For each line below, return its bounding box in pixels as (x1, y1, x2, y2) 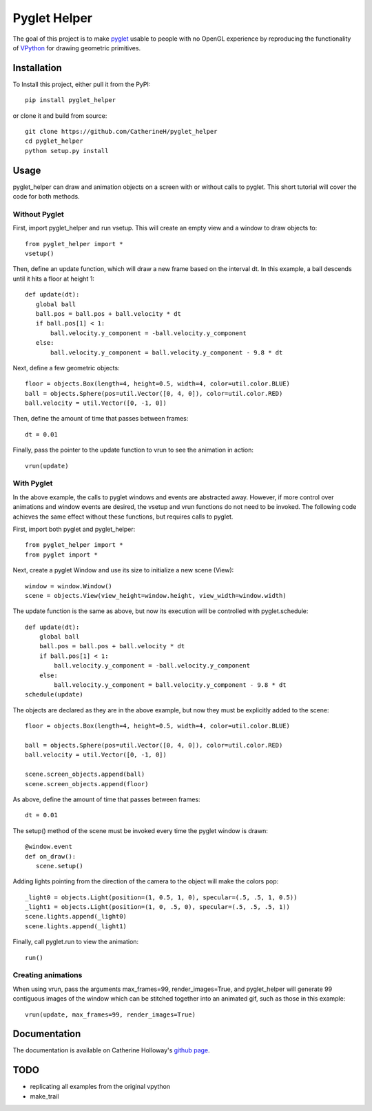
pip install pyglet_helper (25, 97, 116, 104)
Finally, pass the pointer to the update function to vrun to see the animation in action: (12, 446, 254, 454)
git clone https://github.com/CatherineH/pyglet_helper (25, 128, 218, 136)
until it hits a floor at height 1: (12, 274, 94, 283)
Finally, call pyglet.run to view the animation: (12, 938, 139, 946)
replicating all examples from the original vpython (30, 1083, 171, 1091)
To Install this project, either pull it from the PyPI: (12, 80, 151, 88)
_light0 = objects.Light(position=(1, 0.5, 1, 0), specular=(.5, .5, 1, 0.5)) (25, 893, 298, 901)
